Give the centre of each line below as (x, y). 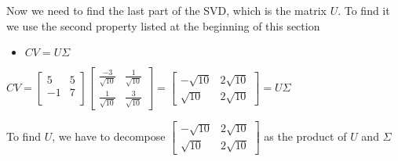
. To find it (364, 10)
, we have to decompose (109, 136)
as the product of (305, 136)
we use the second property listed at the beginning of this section (163, 25)
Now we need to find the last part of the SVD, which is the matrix (166, 10)
